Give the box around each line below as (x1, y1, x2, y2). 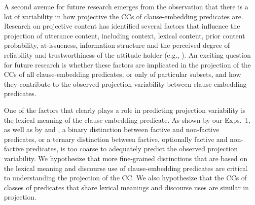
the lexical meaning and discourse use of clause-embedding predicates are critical (4, 163, 248, 173)
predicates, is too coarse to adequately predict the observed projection (26, 143, 238, 154)
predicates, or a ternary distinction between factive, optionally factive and (4, 134, 228, 144)
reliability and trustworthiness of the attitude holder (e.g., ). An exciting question (4, 49, 251, 60)
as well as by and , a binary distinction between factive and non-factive (4, 124, 219, 135)
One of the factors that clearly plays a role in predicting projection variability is (4, 104, 246, 115)
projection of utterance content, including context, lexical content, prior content (4, 30, 245, 40)
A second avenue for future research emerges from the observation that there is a (4, 1, 249, 11)
